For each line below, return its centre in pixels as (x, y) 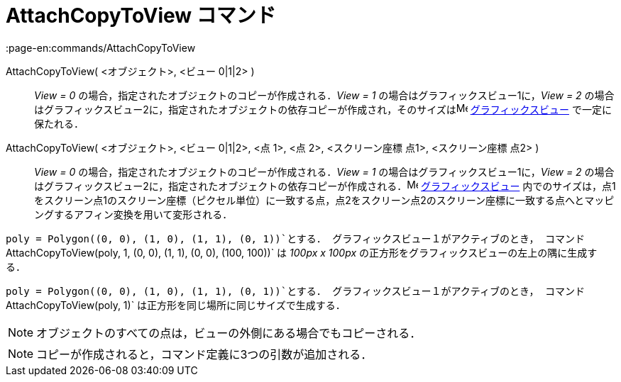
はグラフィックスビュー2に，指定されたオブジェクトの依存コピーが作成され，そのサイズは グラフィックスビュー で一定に (323, 109)
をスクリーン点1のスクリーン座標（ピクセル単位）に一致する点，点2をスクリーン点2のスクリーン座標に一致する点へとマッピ (324, 200)
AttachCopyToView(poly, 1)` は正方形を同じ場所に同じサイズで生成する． (176, 305)
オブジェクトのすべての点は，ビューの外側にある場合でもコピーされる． (229, 333)
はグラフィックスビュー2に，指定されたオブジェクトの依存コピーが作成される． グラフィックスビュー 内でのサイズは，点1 (325, 186)
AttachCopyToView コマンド (141, 16)
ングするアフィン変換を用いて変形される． (133, 214)
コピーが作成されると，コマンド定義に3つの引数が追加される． (204, 354)
